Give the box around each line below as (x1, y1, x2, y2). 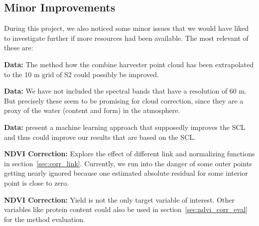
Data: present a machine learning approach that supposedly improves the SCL (4, 121, 246, 132)
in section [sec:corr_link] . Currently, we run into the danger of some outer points (4, 158, 252, 168)
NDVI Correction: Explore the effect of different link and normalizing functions (4, 148, 255, 159)
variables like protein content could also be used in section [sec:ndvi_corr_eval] (4, 204, 248, 215)
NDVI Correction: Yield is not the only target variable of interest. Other (4, 194, 235, 205)
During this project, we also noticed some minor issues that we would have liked (4, 23, 249, 33)
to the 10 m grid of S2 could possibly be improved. (4, 69, 159, 79)
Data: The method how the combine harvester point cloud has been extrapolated (4, 59, 254, 69)
